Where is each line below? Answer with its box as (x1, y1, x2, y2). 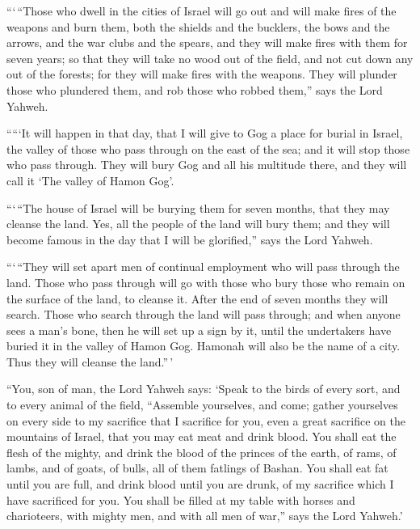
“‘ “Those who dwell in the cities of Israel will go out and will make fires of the (6, 2, 397, 19)
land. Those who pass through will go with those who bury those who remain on (6, 273, 405, 290)
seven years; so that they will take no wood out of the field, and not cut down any (6, 49, 414, 66)
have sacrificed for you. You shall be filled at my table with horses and (6, 491, 355, 508)
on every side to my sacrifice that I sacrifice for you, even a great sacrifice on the (6, 412, 405, 429)
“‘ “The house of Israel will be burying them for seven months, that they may (6, 199, 390, 216)
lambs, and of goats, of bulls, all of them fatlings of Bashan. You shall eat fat (6, 459, 388, 476)
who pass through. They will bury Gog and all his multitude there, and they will (6, 156, 407, 173)
